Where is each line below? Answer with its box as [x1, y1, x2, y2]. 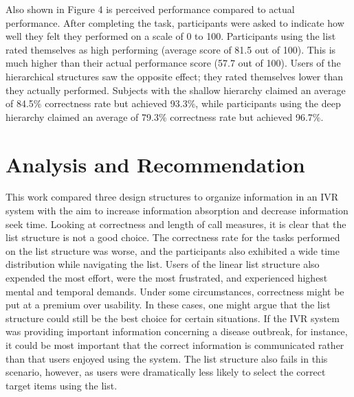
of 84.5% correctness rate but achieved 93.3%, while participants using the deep [5, 96, 341, 111]
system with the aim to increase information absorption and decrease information [5, 203, 349, 218]
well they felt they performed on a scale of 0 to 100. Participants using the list [5, 29, 336, 43]
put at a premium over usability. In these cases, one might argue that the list [5, 297, 331, 312]
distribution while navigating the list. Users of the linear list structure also [5, 257, 320, 271]
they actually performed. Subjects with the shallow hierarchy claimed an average [5, 82, 346, 97]
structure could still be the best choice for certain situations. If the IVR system [5, 310, 340, 325]
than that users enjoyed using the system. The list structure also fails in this [5, 351, 328, 365]
